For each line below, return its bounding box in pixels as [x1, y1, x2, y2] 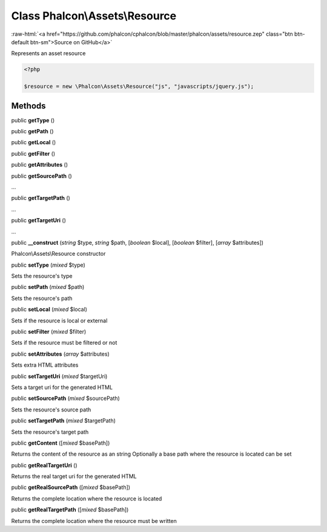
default [11, 38, 30, 45]
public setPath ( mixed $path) [11, 284, 85, 291]
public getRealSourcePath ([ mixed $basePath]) [11, 484, 130, 491]
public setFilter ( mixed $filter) [11, 328, 87, 336]
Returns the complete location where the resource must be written [11, 517, 177, 524]
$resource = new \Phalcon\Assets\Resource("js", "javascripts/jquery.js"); [24, 83, 254, 90]
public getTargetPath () [11, 195, 71, 202]
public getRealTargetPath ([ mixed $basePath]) [11, 506, 129, 513]
